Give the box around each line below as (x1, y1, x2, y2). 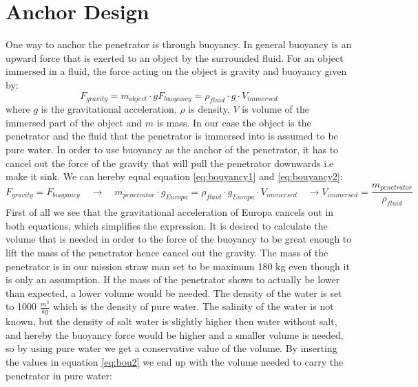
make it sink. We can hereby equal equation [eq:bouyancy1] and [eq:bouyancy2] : (6, 169, 343, 184)
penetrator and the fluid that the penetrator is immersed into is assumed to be (6, 129, 338, 143)
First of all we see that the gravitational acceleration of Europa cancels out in (6, 205, 333, 219)
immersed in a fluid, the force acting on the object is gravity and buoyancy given (6, 64, 347, 78)
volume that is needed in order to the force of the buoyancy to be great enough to (6, 232, 352, 246)
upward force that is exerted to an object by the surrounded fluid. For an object (6, 50, 344, 65)
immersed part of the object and (6, 115, 143, 129)
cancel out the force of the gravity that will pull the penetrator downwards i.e (6, 155, 334, 170)
